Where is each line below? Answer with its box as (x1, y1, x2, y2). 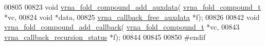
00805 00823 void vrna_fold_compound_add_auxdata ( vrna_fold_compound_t (4, 2, 261, 12)
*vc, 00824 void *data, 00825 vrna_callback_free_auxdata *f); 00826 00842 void (4, 11, 260, 22)
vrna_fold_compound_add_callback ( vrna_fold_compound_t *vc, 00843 (4, 21, 240, 32)
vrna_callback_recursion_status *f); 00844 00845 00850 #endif (4, 31, 206, 42)
